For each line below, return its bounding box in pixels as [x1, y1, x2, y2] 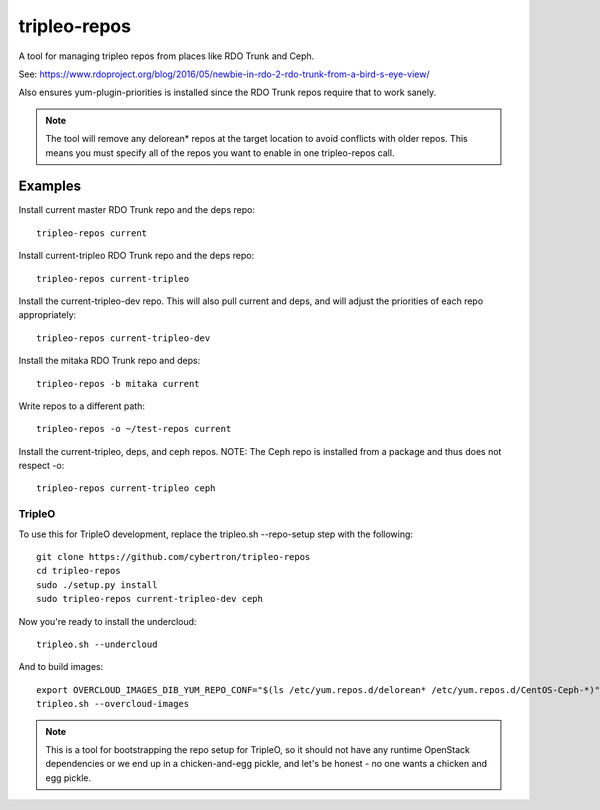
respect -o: [18, 460, 65, 472]
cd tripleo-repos [36, 565, 121, 577]
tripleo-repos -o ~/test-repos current [36, 423, 232, 435]
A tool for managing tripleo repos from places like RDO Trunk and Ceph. [18, 50, 315, 62]
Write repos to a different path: [18, 400, 145, 412]
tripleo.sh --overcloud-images [36, 698, 190, 710]
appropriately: [18, 309, 77, 321]
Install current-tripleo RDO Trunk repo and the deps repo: [18, 250, 255, 262]
